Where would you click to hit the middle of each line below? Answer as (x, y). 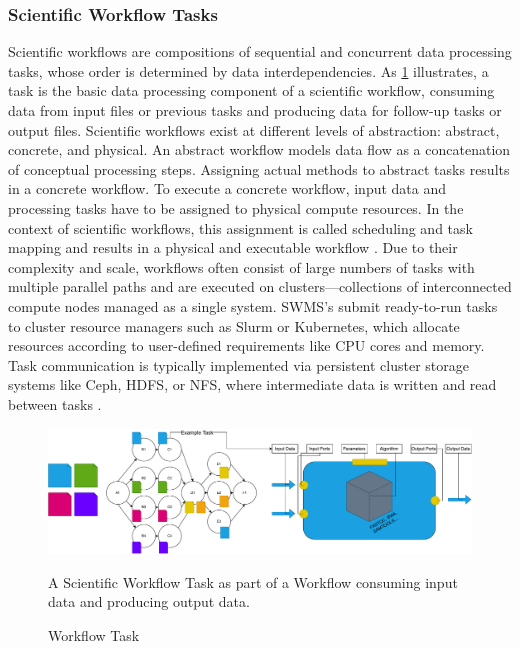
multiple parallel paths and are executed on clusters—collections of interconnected (260, 286)
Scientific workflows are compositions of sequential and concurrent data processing (260, 51)
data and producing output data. (149, 601)
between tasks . (55, 403)
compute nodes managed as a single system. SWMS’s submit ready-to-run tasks (253, 305)
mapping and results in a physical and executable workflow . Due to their (233, 247)
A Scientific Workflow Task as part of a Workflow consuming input (253, 581)
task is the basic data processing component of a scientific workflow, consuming (251, 90)
